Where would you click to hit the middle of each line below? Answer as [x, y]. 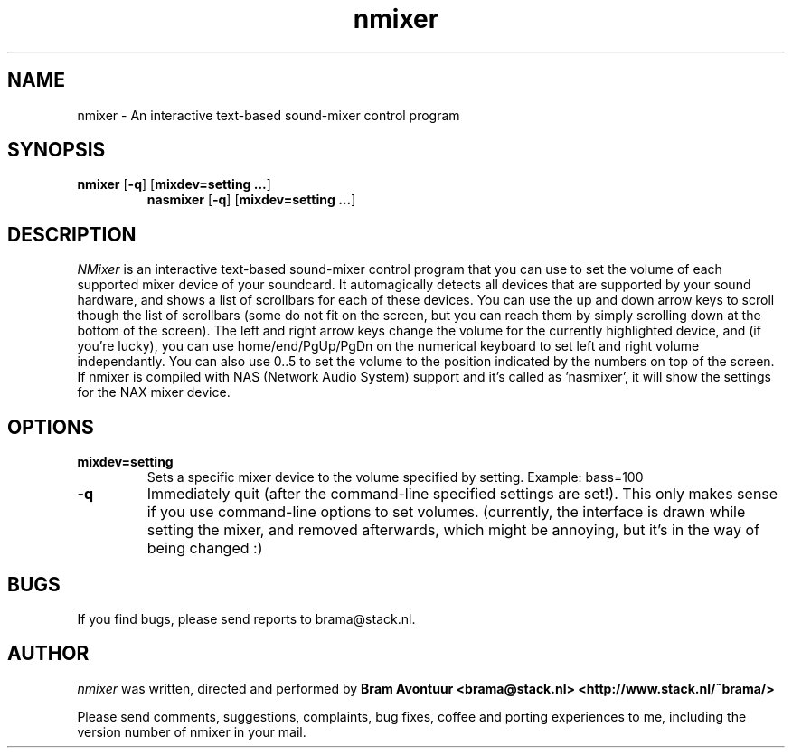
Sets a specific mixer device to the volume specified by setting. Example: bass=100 [395, 477]
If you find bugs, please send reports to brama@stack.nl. [246, 618]
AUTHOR [48, 654]
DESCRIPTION [72, 234]
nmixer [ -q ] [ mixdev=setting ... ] [174, 184]
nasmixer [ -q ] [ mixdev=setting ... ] [251, 200]
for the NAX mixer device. [154, 392]
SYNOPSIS [57, 150]
